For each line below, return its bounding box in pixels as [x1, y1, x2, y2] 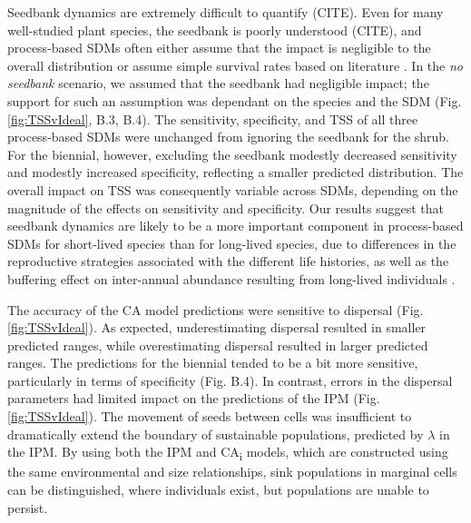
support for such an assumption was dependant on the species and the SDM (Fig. [7, 91, 462, 110]
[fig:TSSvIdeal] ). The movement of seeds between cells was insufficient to [7, 407, 412, 426]
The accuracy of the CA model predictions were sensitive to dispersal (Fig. [7, 300, 424, 319]
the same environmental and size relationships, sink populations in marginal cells [7, 462, 457, 481]
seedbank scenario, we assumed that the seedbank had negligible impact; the [7, 74, 429, 93]
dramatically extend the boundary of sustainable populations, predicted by [7, 424, 424, 443]
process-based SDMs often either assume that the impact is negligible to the [7, 38, 431, 57]
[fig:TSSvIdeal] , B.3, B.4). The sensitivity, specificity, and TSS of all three [7, 109, 418, 128]
